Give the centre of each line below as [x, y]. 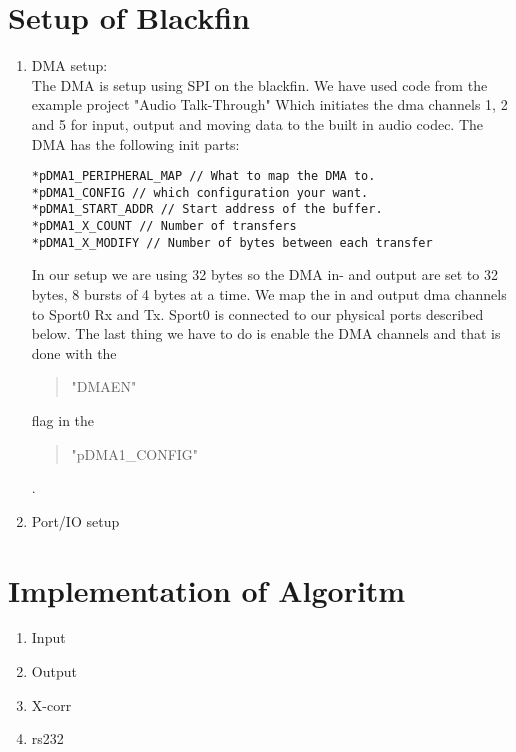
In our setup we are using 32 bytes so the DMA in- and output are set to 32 [264, 274]
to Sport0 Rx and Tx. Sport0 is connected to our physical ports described [257, 313]
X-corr [51, 704]
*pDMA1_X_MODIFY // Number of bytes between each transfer [232, 242]
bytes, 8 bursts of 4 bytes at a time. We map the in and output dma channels [269, 293]
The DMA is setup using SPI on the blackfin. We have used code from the [259, 84]
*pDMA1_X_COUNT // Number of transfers [164, 226]
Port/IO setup [75, 520]
